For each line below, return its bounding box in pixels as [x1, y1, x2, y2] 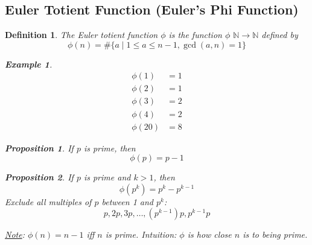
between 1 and [101, 195, 153, 208]
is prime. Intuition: [105, 228, 177, 241]
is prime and [83, 171, 131, 183]
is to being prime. [243, 228, 308, 241]
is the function [168, 28, 222, 41]
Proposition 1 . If [5, 141, 74, 154]
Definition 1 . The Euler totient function [5, 28, 158, 41]
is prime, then [83, 141, 136, 154]
